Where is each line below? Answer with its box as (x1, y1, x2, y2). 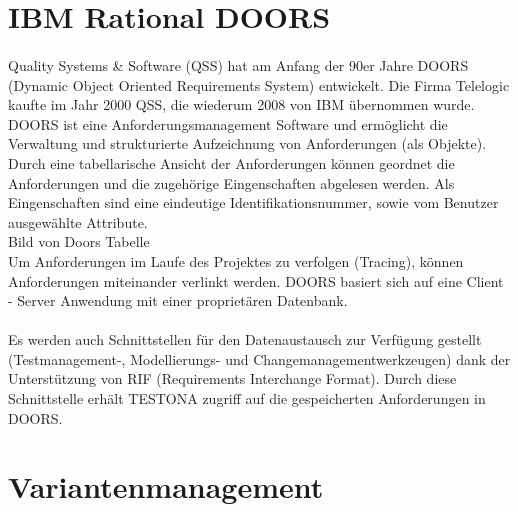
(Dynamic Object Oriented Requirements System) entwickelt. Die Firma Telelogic (8, 74, 510, 95)
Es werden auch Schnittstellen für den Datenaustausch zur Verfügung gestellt (8, 329, 482, 350)
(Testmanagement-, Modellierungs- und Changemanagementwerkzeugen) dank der (8, 348, 511, 369)
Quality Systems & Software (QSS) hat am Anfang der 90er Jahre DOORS (8, 54, 469, 75)
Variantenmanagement (8, 466, 324, 507)
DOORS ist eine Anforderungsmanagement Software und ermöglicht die (8, 113, 448, 134)
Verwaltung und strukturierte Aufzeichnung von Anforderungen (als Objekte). (8, 133, 487, 154)
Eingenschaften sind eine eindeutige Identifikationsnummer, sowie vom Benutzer (8, 192, 499, 213)
